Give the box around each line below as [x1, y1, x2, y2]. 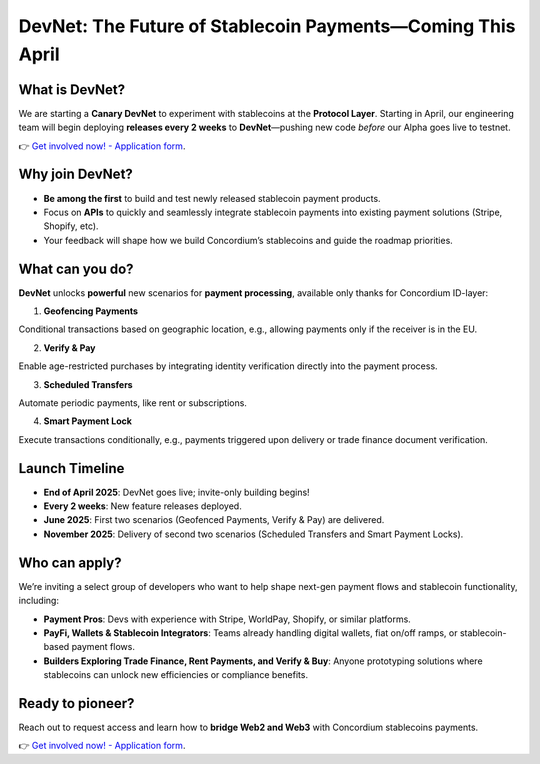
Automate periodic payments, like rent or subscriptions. [18, 396, 247, 409]
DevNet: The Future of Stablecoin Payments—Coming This [18, 15, 516, 37]
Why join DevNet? [18, 166, 134, 183]
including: [18, 595, 60, 607]
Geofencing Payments [43, 305, 139, 317]
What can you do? [18, 260, 134, 277]
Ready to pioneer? [18, 695, 135, 712]
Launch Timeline [18, 460, 125, 477]
